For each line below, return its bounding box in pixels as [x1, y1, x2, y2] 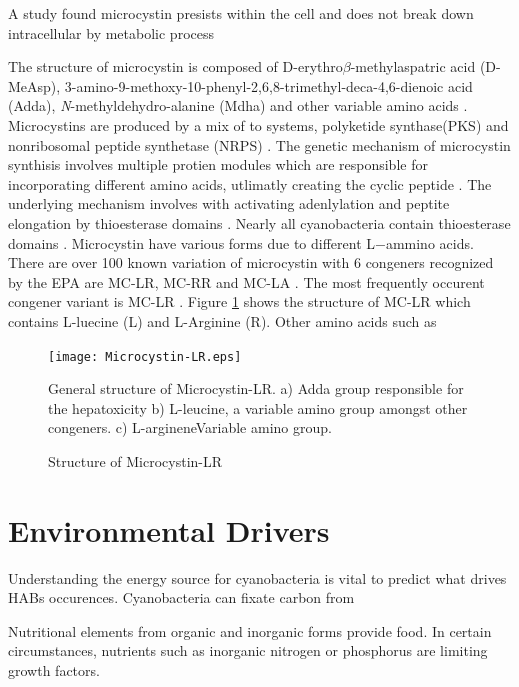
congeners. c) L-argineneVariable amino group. [48, 417, 332, 438]
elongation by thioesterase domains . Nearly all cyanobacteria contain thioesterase [8, 212, 511, 233]
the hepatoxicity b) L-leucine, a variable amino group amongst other [48, 397, 468, 418]
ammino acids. [385, 232, 474, 253]
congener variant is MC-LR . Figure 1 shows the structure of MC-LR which [8, 291, 471, 312]
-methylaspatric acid [350, 56, 476, 77]
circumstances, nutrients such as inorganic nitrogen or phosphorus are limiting [8, 640, 488, 661]
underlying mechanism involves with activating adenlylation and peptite [8, 193, 450, 214]
